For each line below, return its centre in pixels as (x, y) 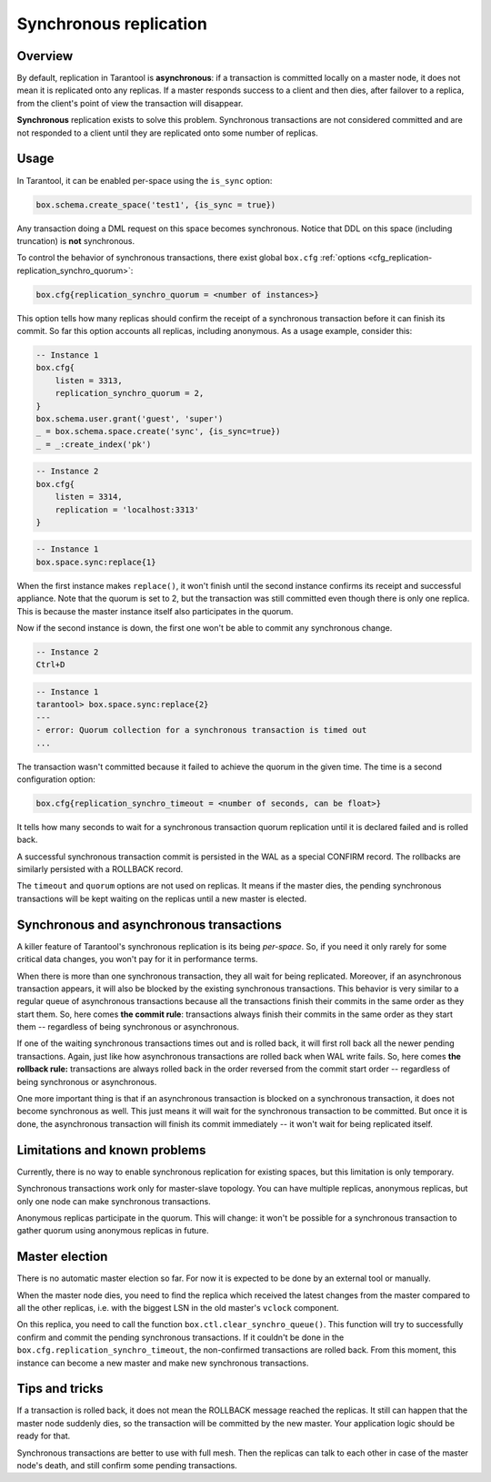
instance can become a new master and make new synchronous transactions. (163, 1363)
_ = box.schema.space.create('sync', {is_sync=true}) (158, 431)
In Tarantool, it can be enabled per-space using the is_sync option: (145, 180)
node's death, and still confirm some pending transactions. (127, 1465)
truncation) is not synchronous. (76, 240)
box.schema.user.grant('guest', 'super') (130, 418)
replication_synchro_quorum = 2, (130, 393)
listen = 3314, (89, 497)
